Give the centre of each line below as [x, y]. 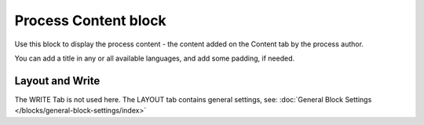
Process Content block [90, 20]
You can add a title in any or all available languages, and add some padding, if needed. [155, 58]
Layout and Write [57, 81]
